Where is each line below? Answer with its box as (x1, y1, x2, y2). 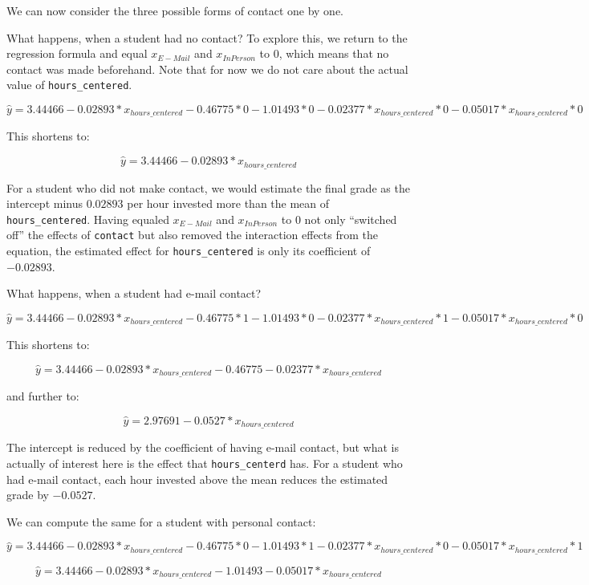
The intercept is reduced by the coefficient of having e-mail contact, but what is (6, 439, 400, 456)
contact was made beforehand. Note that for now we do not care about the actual (6, 60, 408, 77)
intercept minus (6, 195, 83, 212)
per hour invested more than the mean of (127, 195, 330, 212)
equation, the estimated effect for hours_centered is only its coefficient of (6, 242, 371, 259)
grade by (6, 486, 49, 503)
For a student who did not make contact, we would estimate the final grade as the (6, 179, 410, 196)
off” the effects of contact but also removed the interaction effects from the (6, 226, 378, 243)
